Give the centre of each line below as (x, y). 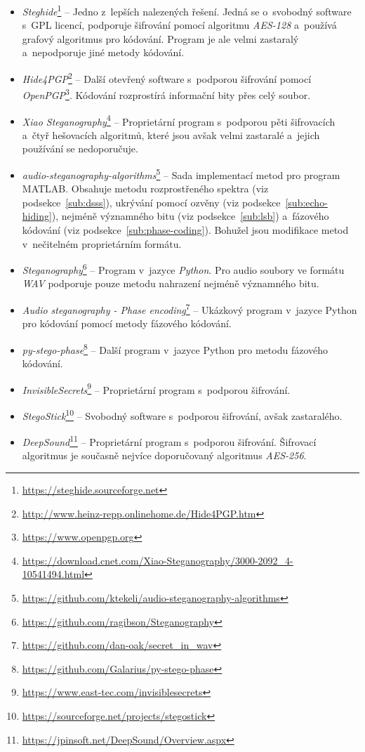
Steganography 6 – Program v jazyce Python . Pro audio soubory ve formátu (183, 269)
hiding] (37, 216)
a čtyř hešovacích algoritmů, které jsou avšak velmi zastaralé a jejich (171, 134)
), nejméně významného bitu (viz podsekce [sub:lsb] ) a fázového (190, 216)
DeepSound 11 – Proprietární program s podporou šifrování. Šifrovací (169, 441)
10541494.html (53, 574)
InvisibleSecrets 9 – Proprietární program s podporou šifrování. (156, 388)
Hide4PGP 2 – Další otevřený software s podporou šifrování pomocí (167, 78)
